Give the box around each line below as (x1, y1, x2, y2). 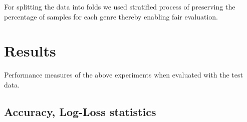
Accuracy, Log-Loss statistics (4, 103, 156, 119)
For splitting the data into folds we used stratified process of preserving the (4, 1, 235, 11)
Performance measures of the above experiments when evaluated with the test (4, 69, 243, 80)
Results (4, 40, 56, 61)
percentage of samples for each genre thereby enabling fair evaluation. (4, 11, 218, 21)
